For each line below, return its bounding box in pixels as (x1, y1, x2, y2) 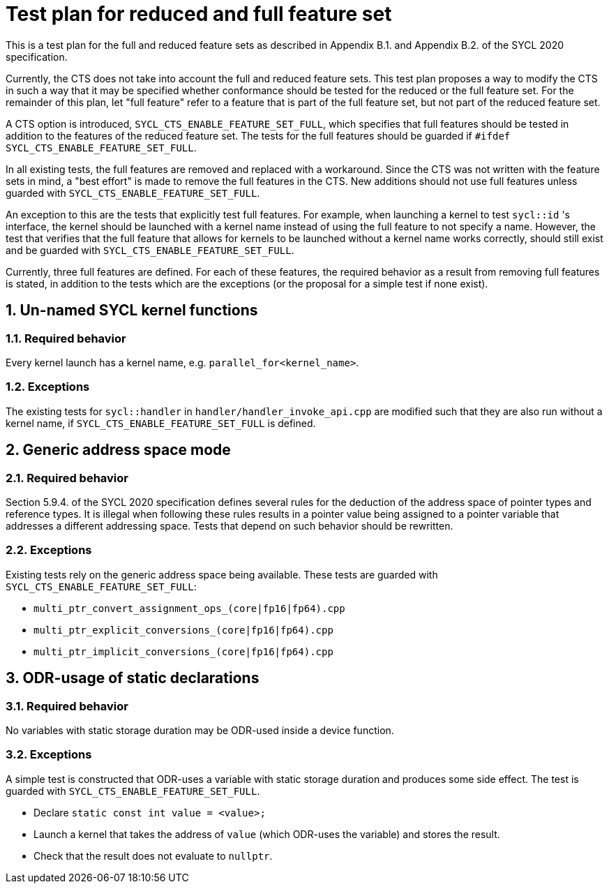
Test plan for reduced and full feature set (6, 2, 392, 26)
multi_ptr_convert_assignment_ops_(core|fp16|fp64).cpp (33, 602, 345, 614)
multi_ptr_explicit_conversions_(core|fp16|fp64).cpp (33, 624, 333, 636)
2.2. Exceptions (6, 543, 92, 558)
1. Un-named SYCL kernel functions (6, 301, 258, 320)
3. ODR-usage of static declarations (6, 669, 260, 687)
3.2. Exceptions (6, 747, 92, 762)
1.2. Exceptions (6, 380, 90, 394)
